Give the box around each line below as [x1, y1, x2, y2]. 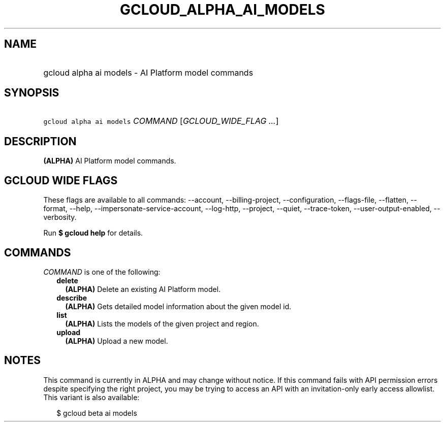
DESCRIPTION [4, 135, 77, 148]
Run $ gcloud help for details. [43, 228, 143, 238]
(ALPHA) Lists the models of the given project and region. [65, 319, 259, 328]
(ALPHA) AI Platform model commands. [43, 156, 176, 166]
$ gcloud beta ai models [56, 408, 137, 417]
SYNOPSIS [4, 86, 59, 100]
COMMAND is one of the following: [43, 267, 161, 276]
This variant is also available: [43, 392, 140, 402]
